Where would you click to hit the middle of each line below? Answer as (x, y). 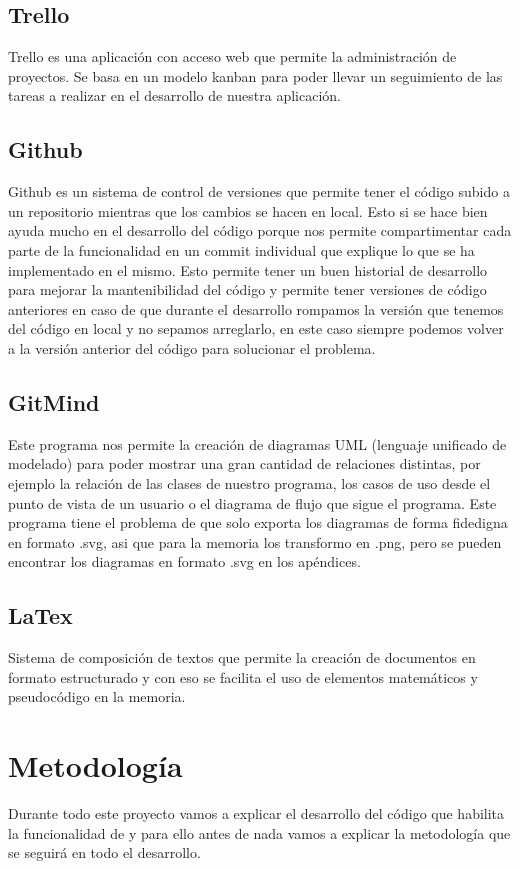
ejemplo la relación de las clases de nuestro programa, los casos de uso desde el (249, 482)
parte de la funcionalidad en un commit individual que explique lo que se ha (241, 249)
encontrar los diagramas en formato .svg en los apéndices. (184, 561)
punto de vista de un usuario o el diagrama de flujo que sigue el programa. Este (252, 502)
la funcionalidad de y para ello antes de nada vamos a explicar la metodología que (259, 832)
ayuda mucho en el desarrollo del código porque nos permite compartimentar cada (260, 230)
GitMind (54, 401)
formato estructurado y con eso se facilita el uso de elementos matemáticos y (243, 676)
